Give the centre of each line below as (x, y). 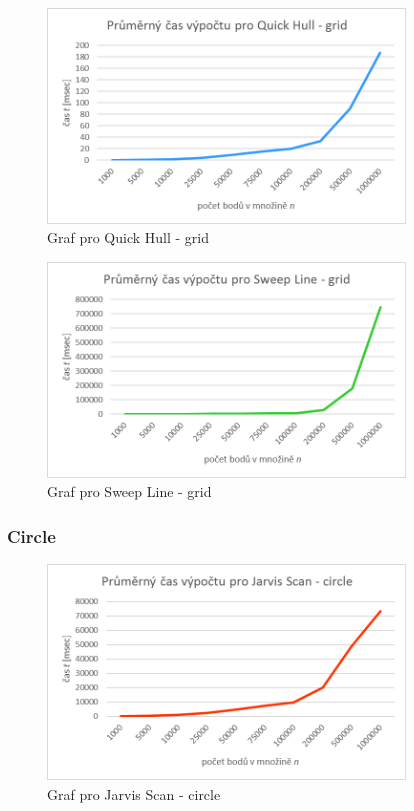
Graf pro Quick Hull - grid (128, 237)
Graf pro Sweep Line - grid (129, 491)
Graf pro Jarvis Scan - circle (134, 793)
